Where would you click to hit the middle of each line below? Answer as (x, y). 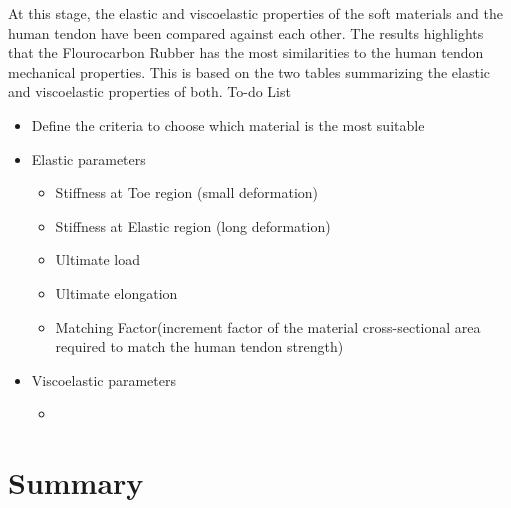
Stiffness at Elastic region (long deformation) (193, 225)
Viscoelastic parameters (103, 379)
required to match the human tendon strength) (199, 346)
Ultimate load (97, 259)
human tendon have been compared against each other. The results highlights (246, 32)
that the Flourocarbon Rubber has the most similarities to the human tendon (246, 52)
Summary (76, 482)
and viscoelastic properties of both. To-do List (149, 91)
